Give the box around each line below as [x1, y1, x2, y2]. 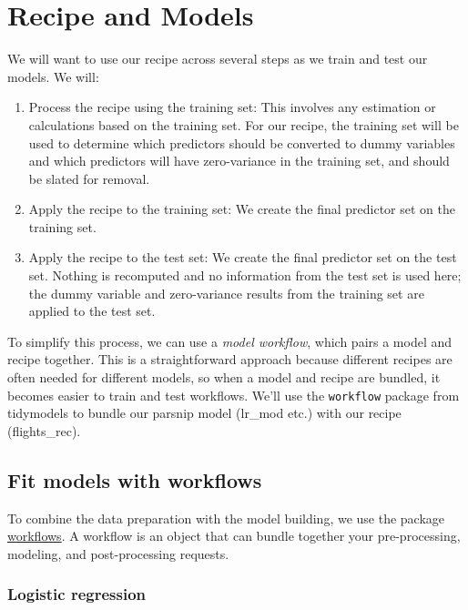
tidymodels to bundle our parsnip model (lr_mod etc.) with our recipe [7, 403, 402, 422]
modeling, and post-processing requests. [7, 544, 229, 563]
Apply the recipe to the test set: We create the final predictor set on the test [28, 248, 457, 267]
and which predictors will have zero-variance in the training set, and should [28, 151, 450, 170]
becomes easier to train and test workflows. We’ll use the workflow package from [7, 385, 460, 404]
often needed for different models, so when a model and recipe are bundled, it [7, 368, 441, 387]
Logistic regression [7, 583, 147, 605]
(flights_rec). [7, 421, 81, 440]
